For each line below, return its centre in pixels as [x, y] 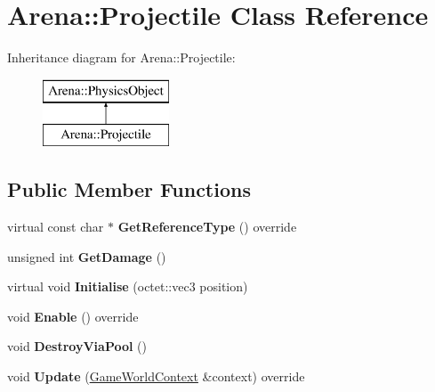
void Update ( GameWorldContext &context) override [156, 376]
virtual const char [56, 227]
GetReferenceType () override [207, 227]
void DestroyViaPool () [77, 346]
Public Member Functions [129, 189]
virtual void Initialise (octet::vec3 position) [128, 286]
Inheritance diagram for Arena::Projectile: [121, 57]
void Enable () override [73, 316]
